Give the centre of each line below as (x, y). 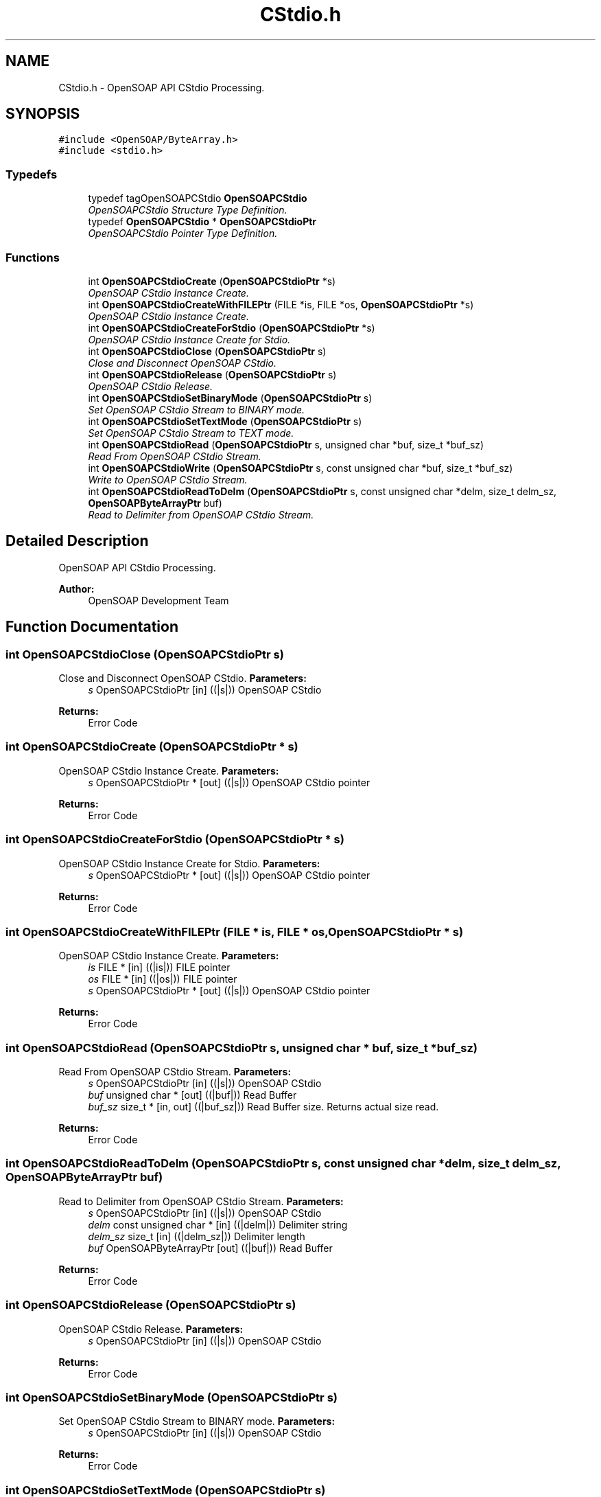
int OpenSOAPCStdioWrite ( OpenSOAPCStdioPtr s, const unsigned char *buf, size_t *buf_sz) (300, 468)
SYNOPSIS (43, 114)
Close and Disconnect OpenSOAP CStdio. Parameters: (182, 678)
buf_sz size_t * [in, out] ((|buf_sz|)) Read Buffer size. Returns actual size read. (263, 1107)
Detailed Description (77, 541)
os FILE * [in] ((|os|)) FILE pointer (163, 979)
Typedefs (32, 174)
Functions (33, 257)
